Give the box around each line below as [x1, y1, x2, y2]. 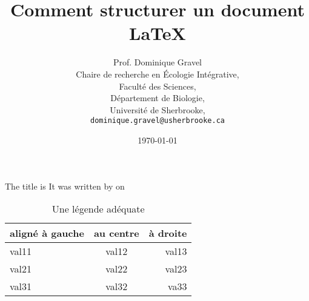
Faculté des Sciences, [119, 79, 196, 92]
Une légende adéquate [51, 202, 145, 216]
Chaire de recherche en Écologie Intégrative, [76, 67, 239, 80]
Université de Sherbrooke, [110, 103, 205, 116]
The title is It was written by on [5, 179, 125, 192]
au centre [93, 226, 139, 240]
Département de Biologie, [110, 91, 205, 104]
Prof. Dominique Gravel [113, 56, 202, 68]
